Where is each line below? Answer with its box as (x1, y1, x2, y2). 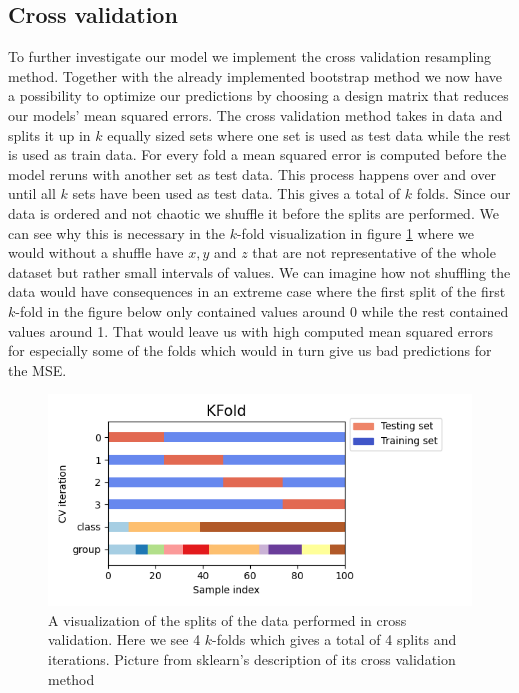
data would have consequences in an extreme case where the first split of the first (8, 281, 506, 302)
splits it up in (8, 124, 91, 145)
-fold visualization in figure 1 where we (236, 222, 474, 243)
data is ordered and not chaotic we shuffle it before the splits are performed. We (8, 202, 499, 223)
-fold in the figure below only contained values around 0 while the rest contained (15, 300, 509, 321)
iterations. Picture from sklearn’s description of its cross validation (48, 649, 456, 670)
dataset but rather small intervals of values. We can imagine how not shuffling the (8, 261, 511, 282)
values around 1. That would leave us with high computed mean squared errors (8, 320, 494, 341)
